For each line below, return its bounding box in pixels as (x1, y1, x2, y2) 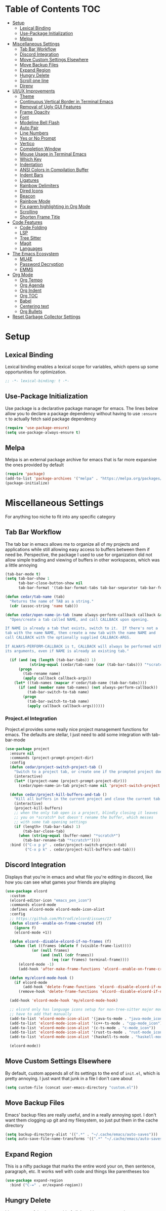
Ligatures (19, 177, 39, 183)
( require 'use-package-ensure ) (5, 425, 70, 430)
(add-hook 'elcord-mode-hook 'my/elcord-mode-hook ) (9, 998, 119, 1003)
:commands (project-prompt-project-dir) (9, 756, 94, 761)
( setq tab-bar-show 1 (5, 576, 50, 581)
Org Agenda (19, 282, 44, 288)
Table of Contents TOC (5, 3, 101, 15)
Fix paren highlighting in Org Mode (19, 203, 90, 209)
